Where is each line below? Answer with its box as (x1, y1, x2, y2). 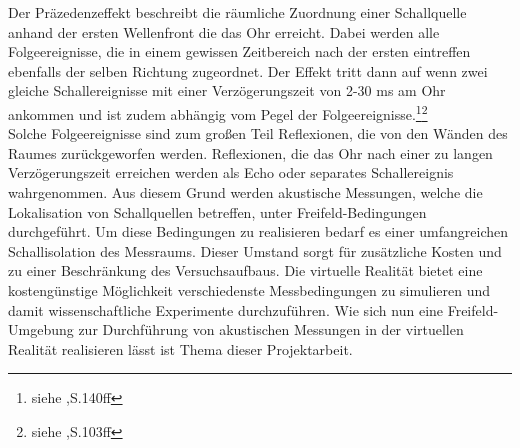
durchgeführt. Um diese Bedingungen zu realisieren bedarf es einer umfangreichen (8, 221, 509, 242)
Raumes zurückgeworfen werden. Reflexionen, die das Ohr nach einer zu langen (8, 142, 493, 163)
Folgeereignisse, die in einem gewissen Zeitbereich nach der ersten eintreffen (8, 41, 471, 62)
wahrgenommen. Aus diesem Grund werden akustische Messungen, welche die (8, 182, 483, 202)
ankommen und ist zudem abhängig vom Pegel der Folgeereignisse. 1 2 (8, 100, 428, 124)
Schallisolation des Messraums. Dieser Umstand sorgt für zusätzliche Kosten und (8, 240, 502, 261)
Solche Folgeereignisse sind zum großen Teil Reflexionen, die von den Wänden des (8, 123, 508, 144)
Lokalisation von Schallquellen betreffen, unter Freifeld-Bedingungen (8, 201, 427, 222)
